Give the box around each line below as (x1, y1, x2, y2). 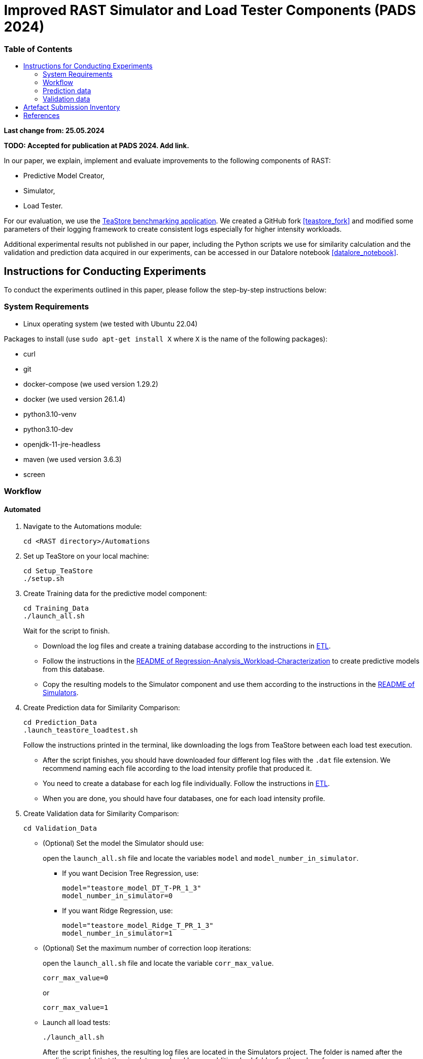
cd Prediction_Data (23, 718, 97, 727)
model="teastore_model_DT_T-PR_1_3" (62, 884, 201, 892)
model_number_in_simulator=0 (62, 892, 173, 900)
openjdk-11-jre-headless (23, 440, 101, 448)
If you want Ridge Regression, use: (62, 906, 173, 915)
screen (23, 470, 46, 478)
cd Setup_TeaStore (23, 567, 93, 575)
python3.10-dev (23, 425, 73, 433)
